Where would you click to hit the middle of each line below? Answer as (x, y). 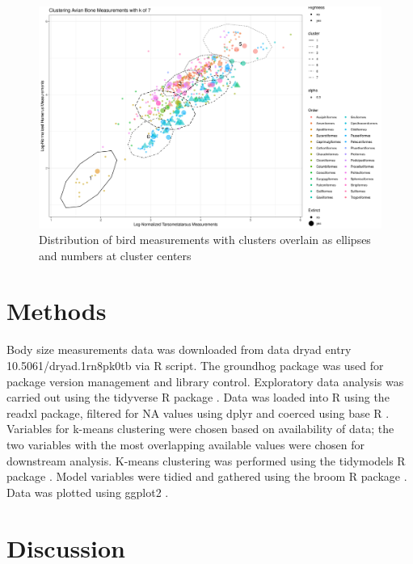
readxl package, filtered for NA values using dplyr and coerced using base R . (198, 412)
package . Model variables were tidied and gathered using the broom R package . (207, 476)
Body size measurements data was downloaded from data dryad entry (179, 349)
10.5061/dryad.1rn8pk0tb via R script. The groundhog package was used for (195, 366)
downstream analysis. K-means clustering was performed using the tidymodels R (206, 460)
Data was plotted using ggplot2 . (88, 492)
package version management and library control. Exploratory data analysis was (205, 381)
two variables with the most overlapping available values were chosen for (185, 444)
